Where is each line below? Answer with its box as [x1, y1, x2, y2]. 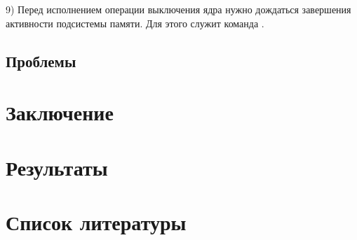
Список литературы [6, 207, 187, 236]
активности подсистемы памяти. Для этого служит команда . [6, 15, 264, 30]
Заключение [6, 98, 114, 127]
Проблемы [6, 50, 76, 71]
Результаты [6, 153, 108, 181]
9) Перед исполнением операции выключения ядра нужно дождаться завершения [6, 2, 351, 16]
